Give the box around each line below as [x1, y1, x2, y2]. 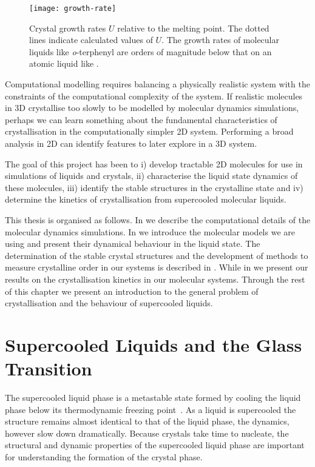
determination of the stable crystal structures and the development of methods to [5, 249, 308, 261]
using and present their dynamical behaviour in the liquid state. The [5, 237, 260, 250]
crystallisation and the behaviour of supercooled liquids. [5, 297, 213, 309]
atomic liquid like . [29, 57, 99, 70]
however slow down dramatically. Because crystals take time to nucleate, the [5, 426, 289, 439]
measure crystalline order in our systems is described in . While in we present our [5, 261, 308, 274]
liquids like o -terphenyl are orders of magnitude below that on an [29, 45, 272, 58]
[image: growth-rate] [29, 4, 117, 13]
